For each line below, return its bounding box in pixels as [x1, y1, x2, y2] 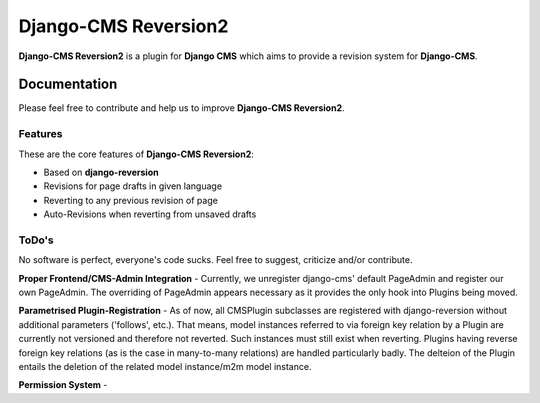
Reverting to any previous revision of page [43, 194, 219, 206]
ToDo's [18, 233, 54, 247]
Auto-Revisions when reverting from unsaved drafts [43, 208, 257, 220]
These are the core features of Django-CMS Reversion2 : [18, 148, 255, 160]
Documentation [18, 76, 118, 93]
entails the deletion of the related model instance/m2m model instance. [18, 361, 312, 373]
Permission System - [18, 379, 108, 391]
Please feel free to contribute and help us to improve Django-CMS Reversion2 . [18, 102, 345, 114]
